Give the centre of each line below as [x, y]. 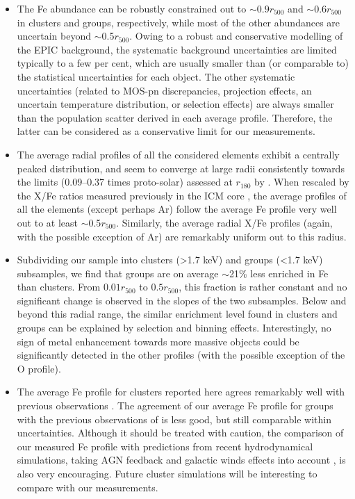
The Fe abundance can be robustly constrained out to [132, 8]
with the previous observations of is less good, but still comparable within [174, 419]
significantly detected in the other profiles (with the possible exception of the [181, 355]
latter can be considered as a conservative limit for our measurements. [166, 131]
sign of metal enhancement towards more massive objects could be [158, 341]
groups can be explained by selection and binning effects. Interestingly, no [174, 328]
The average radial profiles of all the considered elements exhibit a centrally [178, 154]
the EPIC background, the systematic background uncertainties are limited [177, 49]
